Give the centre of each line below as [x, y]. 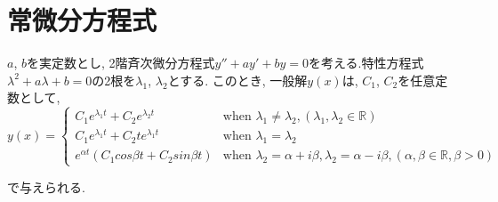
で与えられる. [46, 186]
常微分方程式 [82, 20]
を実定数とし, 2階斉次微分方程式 [120, 63]
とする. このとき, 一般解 [237, 80]
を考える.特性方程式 [366, 63]
